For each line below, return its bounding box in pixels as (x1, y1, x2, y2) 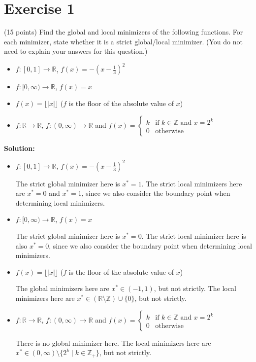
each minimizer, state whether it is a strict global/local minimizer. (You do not (4, 36, 243, 46)
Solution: (4, 143, 35, 153)
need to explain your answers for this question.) (4, 46, 148, 56)
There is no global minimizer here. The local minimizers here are (15, 337, 211, 348)
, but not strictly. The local (154, 283, 236, 293)
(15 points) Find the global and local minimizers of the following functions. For (4, 27, 243, 37)
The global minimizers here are (15, 283, 109, 293)
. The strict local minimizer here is (141, 231, 246, 241)
